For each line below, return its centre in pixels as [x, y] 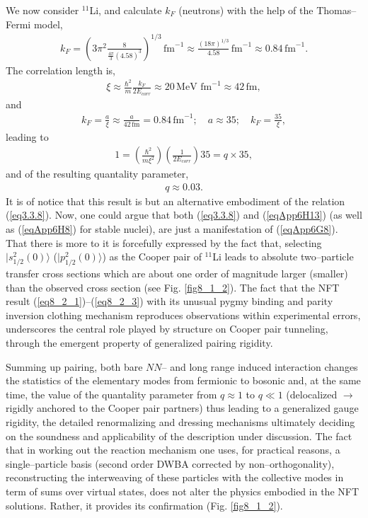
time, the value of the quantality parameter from [111, 394]
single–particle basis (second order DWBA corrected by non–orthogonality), [170, 463]
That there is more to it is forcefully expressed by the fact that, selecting [164, 242]
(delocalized [312, 394]
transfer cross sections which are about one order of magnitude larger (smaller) [177, 274]
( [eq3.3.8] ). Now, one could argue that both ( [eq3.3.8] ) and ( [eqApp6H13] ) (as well [184, 215]
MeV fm [194, 87]
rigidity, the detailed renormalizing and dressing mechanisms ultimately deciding [180, 421]
